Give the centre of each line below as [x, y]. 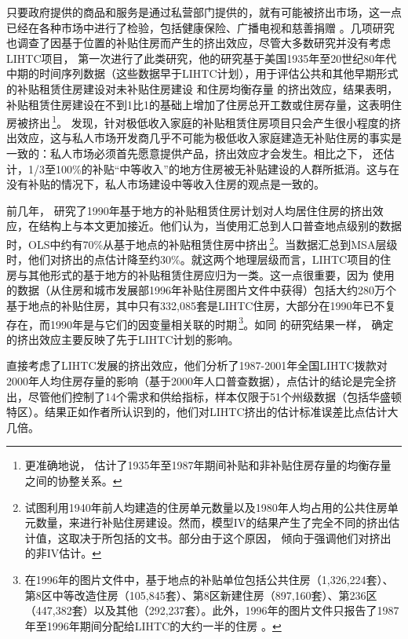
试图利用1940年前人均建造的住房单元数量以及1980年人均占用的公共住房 [206, 507]
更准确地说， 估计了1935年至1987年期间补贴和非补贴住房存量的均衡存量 [208, 465]
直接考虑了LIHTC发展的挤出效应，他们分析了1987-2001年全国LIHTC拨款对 [197, 365]
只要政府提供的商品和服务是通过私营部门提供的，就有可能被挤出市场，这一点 [204, 12]
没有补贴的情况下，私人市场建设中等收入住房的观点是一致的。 [166, 184]
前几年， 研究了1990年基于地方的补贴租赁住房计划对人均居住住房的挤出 [189, 210]
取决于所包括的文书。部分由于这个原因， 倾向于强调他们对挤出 [230, 537]
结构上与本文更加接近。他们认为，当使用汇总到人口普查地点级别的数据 [220, 226]
